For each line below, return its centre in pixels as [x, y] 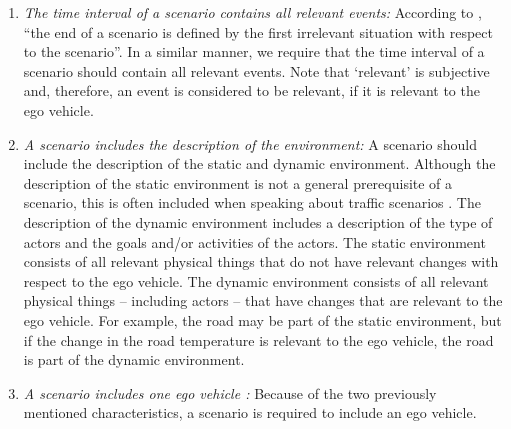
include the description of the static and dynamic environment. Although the [259, 163]
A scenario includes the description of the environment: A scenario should [250, 143]
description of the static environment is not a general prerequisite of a [238, 182]
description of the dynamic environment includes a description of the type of [258, 221]
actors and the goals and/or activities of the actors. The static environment [254, 241]
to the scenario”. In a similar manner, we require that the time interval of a [254, 51]
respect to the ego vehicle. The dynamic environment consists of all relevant [256, 280]
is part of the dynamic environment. [134, 359]
